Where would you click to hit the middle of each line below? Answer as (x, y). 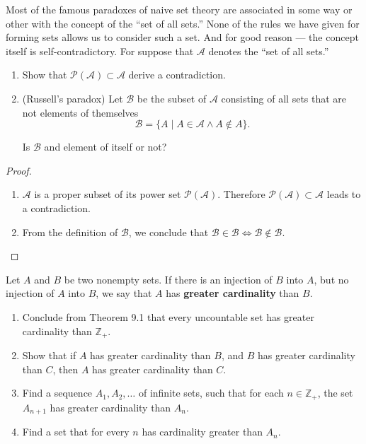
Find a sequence (57, 393)
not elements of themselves (80, 112)
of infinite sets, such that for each (211, 393)
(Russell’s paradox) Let (73, 98)
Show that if (49, 355)
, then (65, 369)
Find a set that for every (76, 432)
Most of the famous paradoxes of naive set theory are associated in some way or (179, 9)
